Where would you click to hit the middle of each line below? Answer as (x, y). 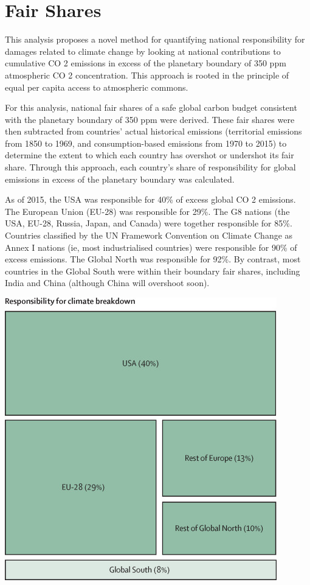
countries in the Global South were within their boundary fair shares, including (153, 271)
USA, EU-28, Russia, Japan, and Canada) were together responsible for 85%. (149, 223)
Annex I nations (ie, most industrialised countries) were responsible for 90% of (151, 247)
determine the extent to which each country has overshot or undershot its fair (150, 155)
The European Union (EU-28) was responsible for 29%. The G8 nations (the (147, 211)
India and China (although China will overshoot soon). (107, 283)
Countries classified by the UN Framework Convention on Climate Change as (149, 235)
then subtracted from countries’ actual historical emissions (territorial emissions (153, 131)
